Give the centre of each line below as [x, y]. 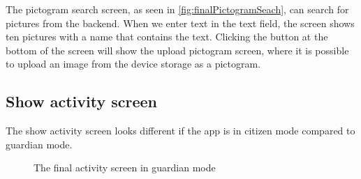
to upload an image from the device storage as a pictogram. [133, 64]
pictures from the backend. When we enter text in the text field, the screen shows [180, 23]
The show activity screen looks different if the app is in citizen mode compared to [180, 131]
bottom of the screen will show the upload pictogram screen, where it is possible [177, 50]
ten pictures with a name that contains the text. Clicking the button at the [167, 37]
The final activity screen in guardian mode [125, 168]
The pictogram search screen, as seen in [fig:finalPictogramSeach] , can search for [177, 9]
